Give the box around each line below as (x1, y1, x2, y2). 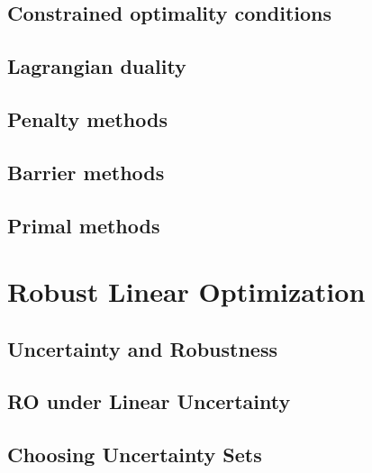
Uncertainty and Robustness (7, 334, 277, 362)
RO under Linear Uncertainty (7, 387, 291, 415)
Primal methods (7, 211, 160, 239)
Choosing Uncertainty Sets (7, 441, 262, 468)
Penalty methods (7, 105, 168, 132)
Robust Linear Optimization (7, 273, 366, 310)
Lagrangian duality (7, 52, 186, 80)
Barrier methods (7, 158, 165, 186)
